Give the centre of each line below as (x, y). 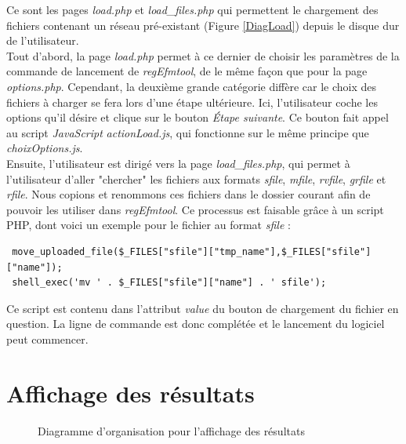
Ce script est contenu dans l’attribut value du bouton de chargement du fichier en (203, 308)
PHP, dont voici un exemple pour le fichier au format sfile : (149, 225)
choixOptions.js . (45, 148)
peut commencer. (47, 338)
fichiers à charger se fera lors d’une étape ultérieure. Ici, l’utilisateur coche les (192, 102)
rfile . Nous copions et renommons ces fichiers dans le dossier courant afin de (188, 194)
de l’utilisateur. (43, 40)
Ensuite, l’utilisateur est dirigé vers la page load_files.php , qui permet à (178, 163)
